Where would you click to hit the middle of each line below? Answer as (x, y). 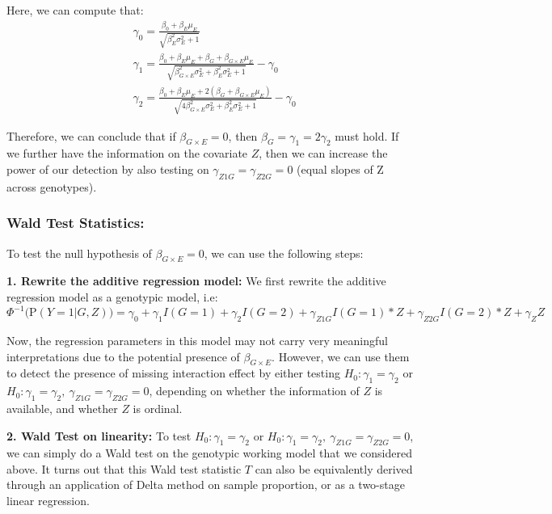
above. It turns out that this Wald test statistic (124, 468)
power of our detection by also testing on (108, 169)
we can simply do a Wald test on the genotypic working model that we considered (209, 453)
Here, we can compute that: (75, 10)
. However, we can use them (341, 356)
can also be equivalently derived (334, 468)
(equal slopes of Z (340, 169)
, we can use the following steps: (284, 253)
